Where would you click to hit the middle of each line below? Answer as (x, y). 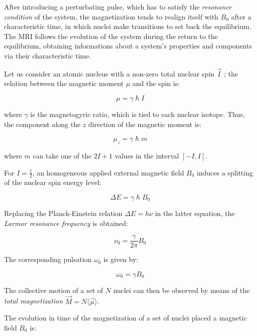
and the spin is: (156, 83)
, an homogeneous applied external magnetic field (108, 172)
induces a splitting (225, 172)
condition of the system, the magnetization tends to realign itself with (111, 16)
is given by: (121, 259)
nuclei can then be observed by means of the (182, 290)
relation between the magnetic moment (64, 83)
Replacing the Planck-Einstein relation (63, 213)
